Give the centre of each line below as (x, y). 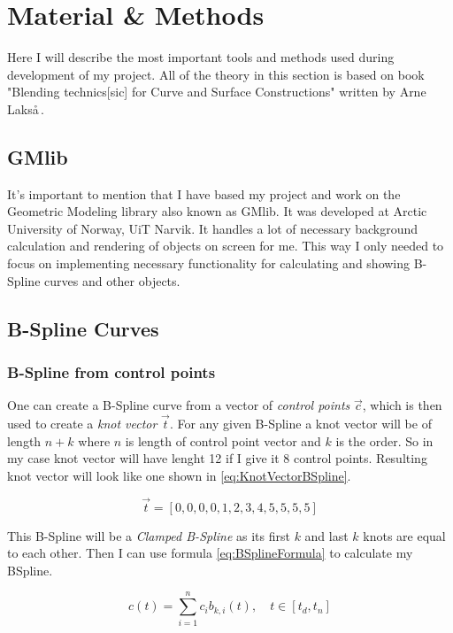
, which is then (402, 405)
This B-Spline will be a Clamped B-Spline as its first (149, 535)
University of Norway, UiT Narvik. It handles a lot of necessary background (213, 228)
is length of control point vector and (223, 440)
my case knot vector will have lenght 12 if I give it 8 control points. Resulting (217, 458)
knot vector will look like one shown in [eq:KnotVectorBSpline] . (179, 475)
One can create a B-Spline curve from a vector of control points (179, 405)
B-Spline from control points (111, 371)
